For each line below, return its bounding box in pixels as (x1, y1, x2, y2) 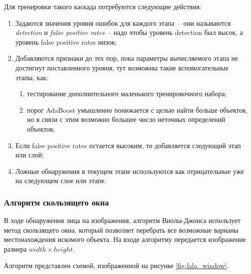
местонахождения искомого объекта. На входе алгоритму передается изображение (4, 234, 246, 244)
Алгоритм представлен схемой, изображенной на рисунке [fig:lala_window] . (4, 260, 229, 270)
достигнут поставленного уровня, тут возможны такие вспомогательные (15, 62, 229, 72)
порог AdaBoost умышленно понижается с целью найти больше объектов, (27, 104, 248, 115)
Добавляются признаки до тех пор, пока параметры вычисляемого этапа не (15, 53, 238, 63)
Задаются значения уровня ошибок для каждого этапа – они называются (15, 17, 231, 28)
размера (4, 243, 27, 254)
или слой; (15, 150, 44, 160)
